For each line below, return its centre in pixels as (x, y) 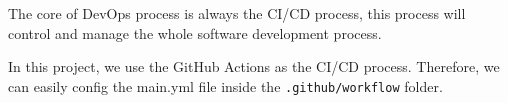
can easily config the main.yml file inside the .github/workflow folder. (225, 85)
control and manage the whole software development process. (195, 32)
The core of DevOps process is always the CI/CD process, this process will (237, 13)
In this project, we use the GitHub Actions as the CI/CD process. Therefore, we (254, 66)
